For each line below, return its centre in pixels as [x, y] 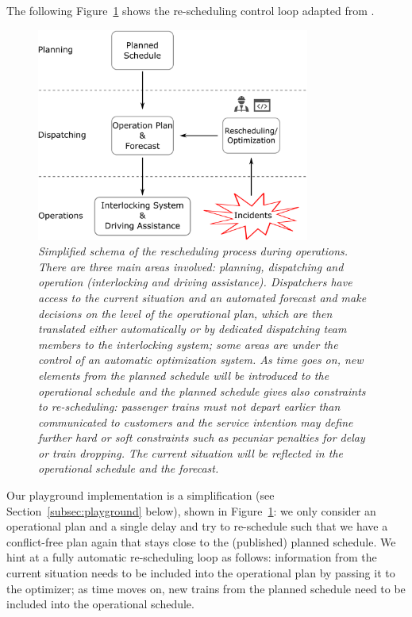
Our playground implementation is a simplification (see [141, 495]
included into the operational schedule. [100, 604]
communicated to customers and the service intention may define [196, 422]
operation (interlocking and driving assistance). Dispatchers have [195, 282]
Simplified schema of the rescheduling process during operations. [193, 251]
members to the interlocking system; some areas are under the [188, 344]
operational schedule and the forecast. [129, 468]
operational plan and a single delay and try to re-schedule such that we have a [197, 526]
